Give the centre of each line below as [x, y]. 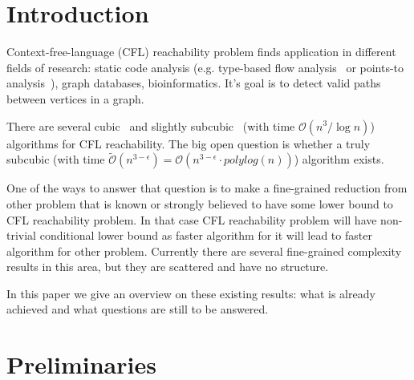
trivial [22, 235]
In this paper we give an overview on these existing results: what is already [191, 293]
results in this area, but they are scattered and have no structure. [168, 267]
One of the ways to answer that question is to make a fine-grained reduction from [207, 188]
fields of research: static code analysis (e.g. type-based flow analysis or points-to [205, 67]
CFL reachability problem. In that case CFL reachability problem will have [192, 219]
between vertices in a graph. [75, 98]
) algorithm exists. [339, 159]
